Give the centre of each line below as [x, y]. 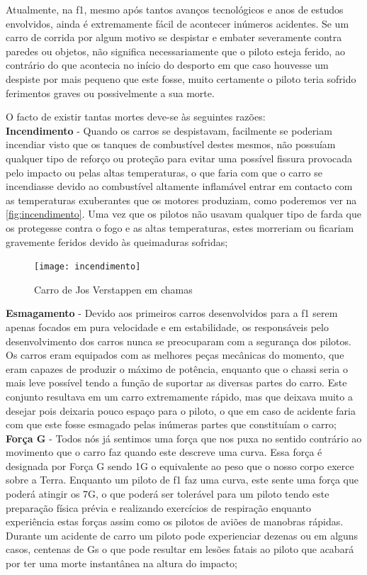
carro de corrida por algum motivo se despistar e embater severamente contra [174, 37]
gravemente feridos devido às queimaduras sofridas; [117, 241]
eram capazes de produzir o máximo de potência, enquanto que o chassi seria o [177, 368]
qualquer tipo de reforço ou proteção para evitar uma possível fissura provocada [179, 158]
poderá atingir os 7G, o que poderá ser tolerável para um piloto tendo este [168, 494]
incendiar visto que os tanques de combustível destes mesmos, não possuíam [171, 144]
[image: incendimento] [87, 267]
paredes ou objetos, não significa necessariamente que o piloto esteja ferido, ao [175, 51]
